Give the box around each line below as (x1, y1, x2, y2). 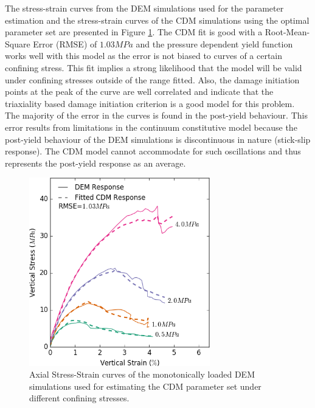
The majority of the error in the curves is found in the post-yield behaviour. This (5, 109, 308, 122)
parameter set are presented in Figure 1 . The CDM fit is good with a (5, 26, 263, 38)
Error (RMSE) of (33, 37, 97, 50)
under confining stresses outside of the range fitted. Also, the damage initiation (5, 73, 300, 86)
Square (5, 37, 30, 50)
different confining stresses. (29, 392, 130, 404)
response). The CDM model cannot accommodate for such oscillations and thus (5, 145, 301, 157)
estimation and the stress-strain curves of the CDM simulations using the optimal (5, 13, 310, 26)
